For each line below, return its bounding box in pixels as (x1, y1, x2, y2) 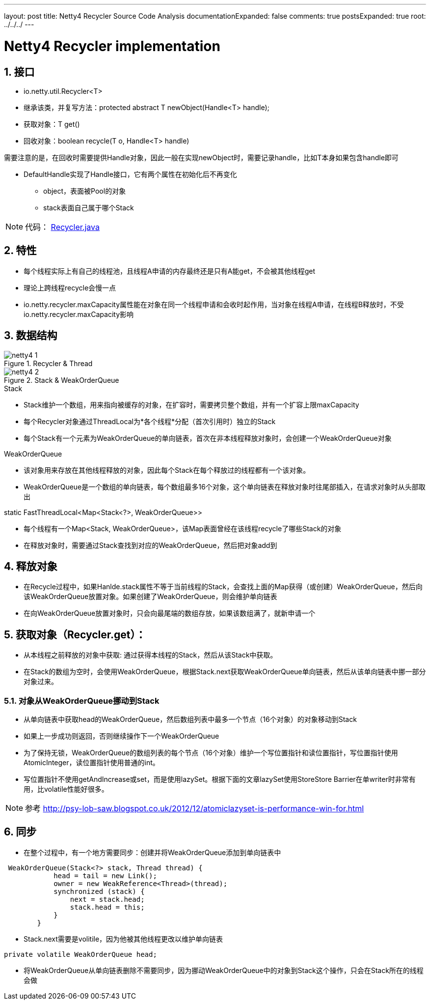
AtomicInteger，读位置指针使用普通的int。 (24, 758, 160, 767)
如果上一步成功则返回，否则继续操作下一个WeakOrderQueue (24, 732, 219, 741)
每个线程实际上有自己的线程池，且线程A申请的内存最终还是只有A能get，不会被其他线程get (24, 266, 315, 275)
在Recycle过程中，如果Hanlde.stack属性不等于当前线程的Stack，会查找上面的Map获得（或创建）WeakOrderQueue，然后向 (24, 582, 423, 591)
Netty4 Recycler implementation (4, 37, 220, 55)
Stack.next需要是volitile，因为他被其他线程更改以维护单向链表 (24, 934, 223, 943)
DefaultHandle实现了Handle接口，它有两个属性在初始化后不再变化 (24, 170, 237, 178)
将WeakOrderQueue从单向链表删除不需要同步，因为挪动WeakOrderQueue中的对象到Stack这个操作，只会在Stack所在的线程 (24, 966, 424, 975)
